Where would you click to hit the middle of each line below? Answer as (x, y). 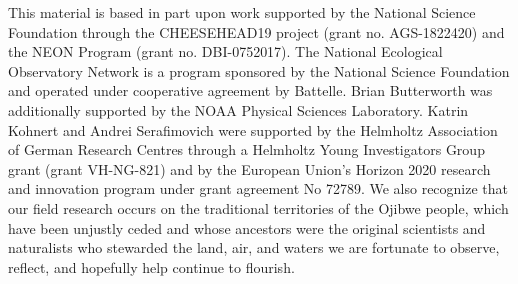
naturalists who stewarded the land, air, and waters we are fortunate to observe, (254, 247)
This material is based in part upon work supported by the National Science (242, 12)
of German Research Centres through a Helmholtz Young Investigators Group (246, 149)
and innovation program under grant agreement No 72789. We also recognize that (258, 188)
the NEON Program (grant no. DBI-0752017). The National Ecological (225, 51)
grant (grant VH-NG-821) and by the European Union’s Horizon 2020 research (249, 168)
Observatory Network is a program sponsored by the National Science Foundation (259, 70)
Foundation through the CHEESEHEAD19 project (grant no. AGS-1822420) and (256, 31)
